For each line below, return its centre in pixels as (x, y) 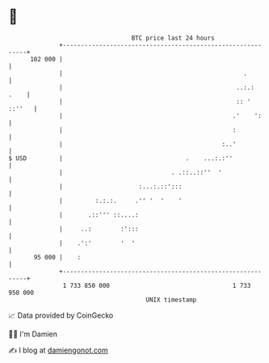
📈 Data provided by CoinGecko (61, 315)
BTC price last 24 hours (173, 38)
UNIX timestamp (171, 300)
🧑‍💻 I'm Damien (33, 334)
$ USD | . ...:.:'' (120, 158)
